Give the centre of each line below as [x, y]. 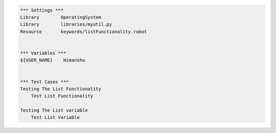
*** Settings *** [42, 10]
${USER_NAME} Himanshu [53, 60]
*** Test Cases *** [44, 82]
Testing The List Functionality [61, 89]
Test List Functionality [62, 96]
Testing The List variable [54, 110]
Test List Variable [55, 117]
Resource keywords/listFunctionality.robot [84, 31]
